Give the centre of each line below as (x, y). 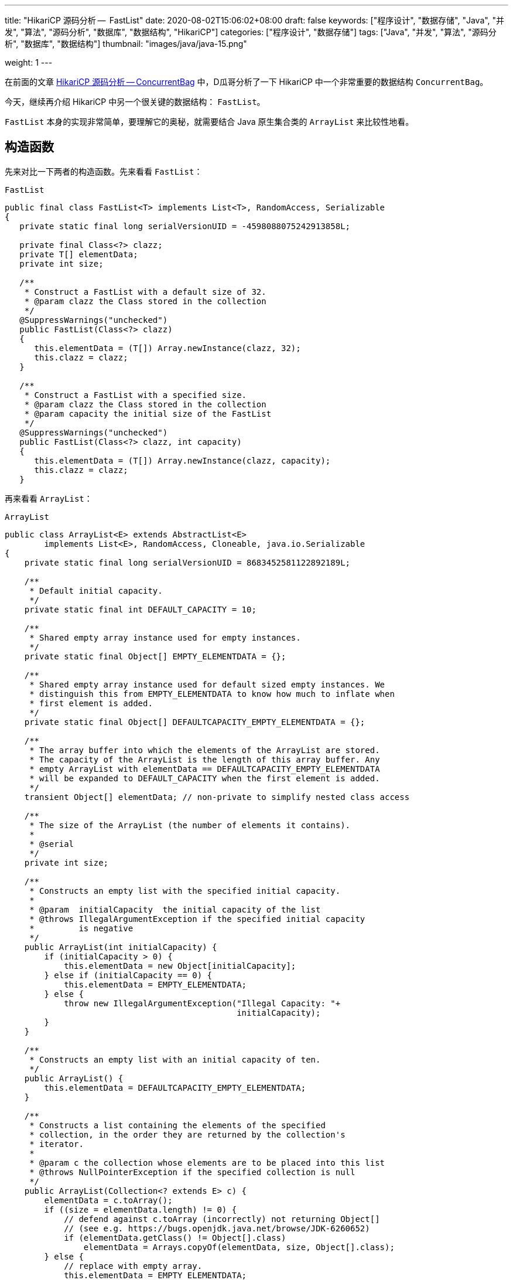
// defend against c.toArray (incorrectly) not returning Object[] (222, 1219)
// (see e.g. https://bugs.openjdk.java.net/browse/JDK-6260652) (217, 1228)
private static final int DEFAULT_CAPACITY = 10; (140, 609)
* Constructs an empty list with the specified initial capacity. (185, 891)
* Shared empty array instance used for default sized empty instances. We (207, 684)
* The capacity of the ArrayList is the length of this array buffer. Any (205, 759)
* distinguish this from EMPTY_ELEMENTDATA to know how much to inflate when (212, 694)
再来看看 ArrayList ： (49, 498)
